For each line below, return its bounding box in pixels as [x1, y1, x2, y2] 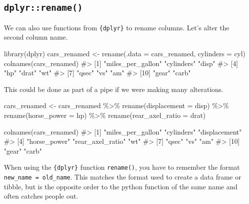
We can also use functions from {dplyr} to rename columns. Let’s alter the [4, 22, 229, 32]
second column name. [4, 32, 68, 42]
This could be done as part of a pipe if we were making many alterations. [4, 84, 224, 94]
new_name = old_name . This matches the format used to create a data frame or [4, 172, 241, 182]
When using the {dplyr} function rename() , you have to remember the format [4, 162, 240, 172]
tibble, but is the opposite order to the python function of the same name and [4, 181, 238, 191]
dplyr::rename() [4, 2, 83, 13]
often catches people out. [4, 191, 79, 201]
